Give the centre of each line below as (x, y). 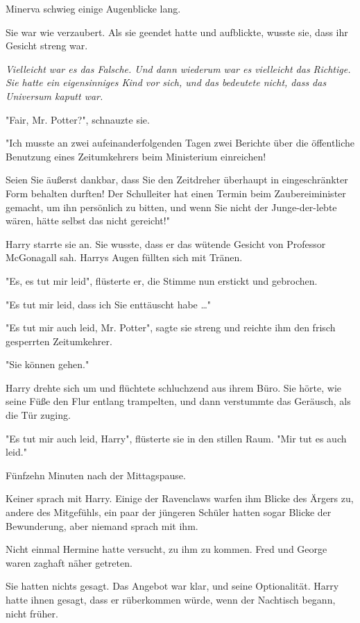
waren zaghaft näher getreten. (69, 562)
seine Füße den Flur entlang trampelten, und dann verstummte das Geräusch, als (178, 401)
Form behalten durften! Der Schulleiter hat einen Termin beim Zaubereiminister (176, 193)
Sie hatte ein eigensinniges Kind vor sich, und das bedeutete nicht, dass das (166, 82)
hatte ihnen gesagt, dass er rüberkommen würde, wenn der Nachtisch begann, (171, 599)
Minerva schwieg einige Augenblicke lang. (93, 8)
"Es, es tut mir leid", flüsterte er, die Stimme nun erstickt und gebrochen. (162, 280)
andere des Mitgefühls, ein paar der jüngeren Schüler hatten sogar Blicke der (169, 512)
